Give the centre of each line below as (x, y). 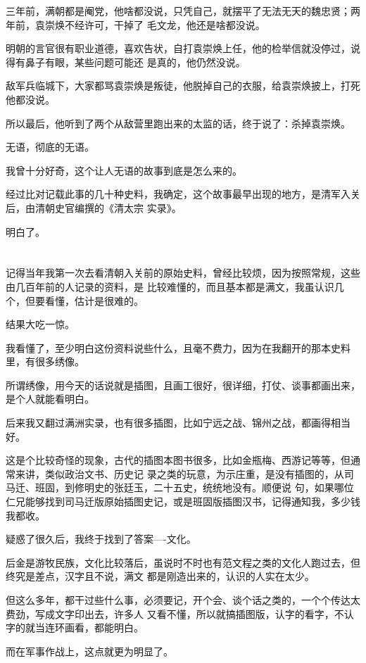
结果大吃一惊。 (40, 324)
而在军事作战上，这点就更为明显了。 (89, 651)
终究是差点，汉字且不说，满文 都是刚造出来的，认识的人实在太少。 (160, 576)
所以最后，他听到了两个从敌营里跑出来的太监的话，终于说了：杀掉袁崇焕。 (178, 123)
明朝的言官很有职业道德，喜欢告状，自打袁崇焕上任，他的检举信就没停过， (178, 48)
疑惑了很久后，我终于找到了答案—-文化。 (101, 539)
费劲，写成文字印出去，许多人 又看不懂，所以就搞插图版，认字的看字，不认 (180, 613)
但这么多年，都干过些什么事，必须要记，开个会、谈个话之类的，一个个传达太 (183, 600)
